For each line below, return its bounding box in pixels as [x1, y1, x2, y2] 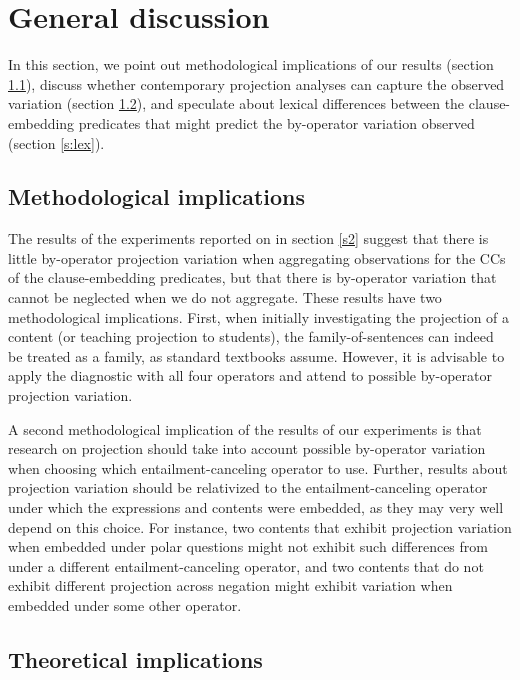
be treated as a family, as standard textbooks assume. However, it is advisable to [8, 345, 505, 366]
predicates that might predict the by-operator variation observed [78, 112, 475, 133]
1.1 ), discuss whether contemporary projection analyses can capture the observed [8, 73, 505, 94]
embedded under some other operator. [8, 594, 242, 615]
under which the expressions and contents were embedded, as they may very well [8, 497, 504, 518]
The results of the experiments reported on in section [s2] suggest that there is [8, 228, 489, 249]
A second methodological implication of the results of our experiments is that [8, 418, 482, 439]
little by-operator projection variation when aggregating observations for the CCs [8, 247, 506, 268]
